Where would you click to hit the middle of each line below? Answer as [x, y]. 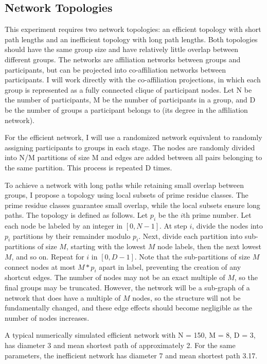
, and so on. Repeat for [48, 257]
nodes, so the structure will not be [186, 297]
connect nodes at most [40, 266]
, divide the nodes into [227, 226]
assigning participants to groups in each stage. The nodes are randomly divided [130, 147]
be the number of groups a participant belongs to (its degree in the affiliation [126, 109]
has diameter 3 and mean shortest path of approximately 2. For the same [120, 345]
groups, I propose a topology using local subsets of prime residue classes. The [127, 195]
